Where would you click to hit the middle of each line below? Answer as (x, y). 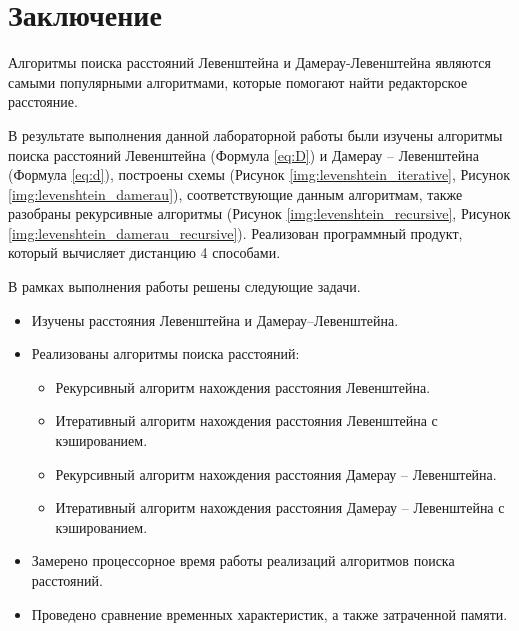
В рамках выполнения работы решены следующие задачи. (184, 286)
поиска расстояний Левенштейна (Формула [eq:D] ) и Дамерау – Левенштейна (243, 154)
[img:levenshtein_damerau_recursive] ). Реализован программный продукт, (235, 232)
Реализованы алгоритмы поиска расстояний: (165, 353)
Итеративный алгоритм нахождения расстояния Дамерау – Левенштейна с (280, 507)
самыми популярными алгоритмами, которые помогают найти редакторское (238, 81)
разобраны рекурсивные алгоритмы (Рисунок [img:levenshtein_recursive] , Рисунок (259, 213)
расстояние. (43, 101)
